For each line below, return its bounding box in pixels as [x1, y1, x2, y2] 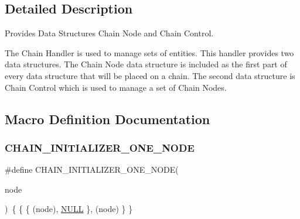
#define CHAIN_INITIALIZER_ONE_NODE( [5, 163, 179, 176]
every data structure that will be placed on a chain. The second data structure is [5, 69, 295, 81]
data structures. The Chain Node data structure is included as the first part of [5, 58, 287, 70]
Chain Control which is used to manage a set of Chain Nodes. [5, 81, 227, 93]
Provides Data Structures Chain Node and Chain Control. [5, 27, 214, 39]
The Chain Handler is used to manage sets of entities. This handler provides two [5, 46, 294, 59]
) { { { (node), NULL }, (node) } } [5, 203, 133, 215]
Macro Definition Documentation [5, 109, 210, 128]
